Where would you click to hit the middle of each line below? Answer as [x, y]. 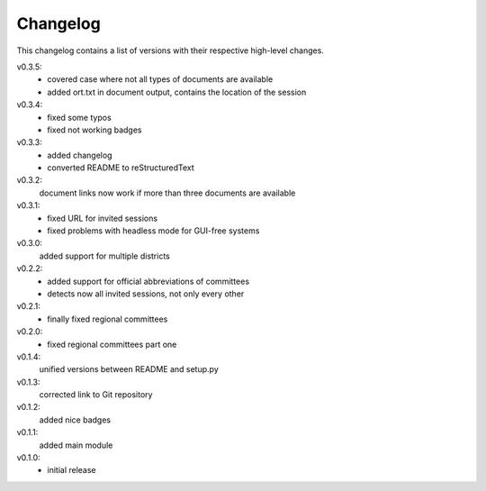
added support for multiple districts [104, 256]
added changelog [80, 155]
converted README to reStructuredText [121, 168]
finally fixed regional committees [108, 319]
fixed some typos [79, 117]
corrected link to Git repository [96, 395]
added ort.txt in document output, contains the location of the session [177, 92]
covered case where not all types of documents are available [160, 79]
